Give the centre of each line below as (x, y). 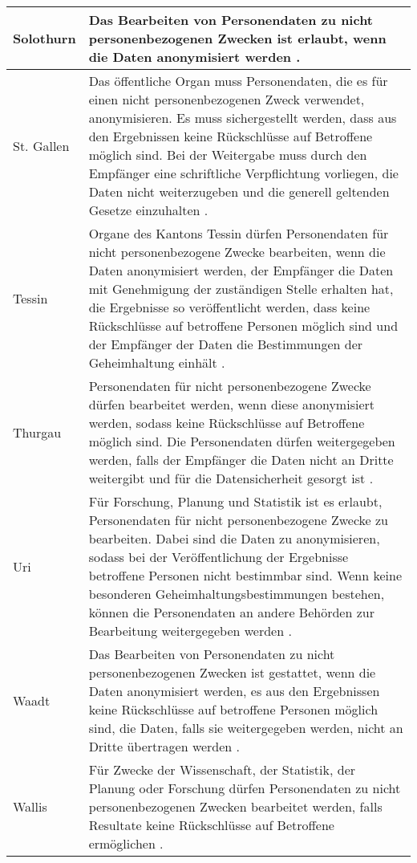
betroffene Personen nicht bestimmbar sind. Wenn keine (245, 575)
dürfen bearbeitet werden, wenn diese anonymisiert (231, 404)
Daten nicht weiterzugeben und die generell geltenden (239, 191)
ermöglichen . (126, 843)
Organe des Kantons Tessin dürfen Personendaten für (239, 233)
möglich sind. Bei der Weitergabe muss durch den (228, 155)
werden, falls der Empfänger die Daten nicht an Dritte (241, 460)
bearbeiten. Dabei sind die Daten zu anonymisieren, (234, 538)
